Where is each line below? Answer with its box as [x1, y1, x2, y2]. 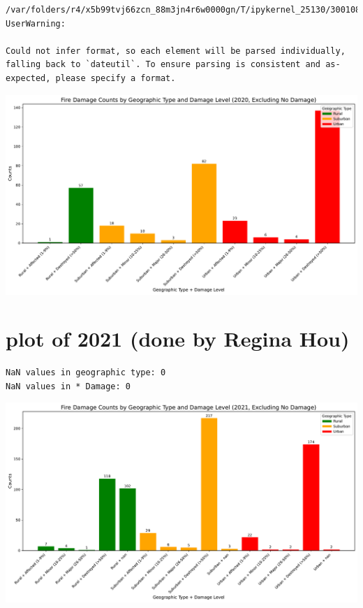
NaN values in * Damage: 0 [6, 381, 131, 391]
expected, [6, 73, 51, 83]
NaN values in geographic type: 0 [6, 368, 166, 378]
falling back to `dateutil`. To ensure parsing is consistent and [6, 59, 321, 70]
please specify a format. [55, 73, 176, 83]
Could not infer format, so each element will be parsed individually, [6, 45, 346, 56]
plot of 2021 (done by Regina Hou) [6, 324, 350, 353]
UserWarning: [6, 18, 66, 29]
